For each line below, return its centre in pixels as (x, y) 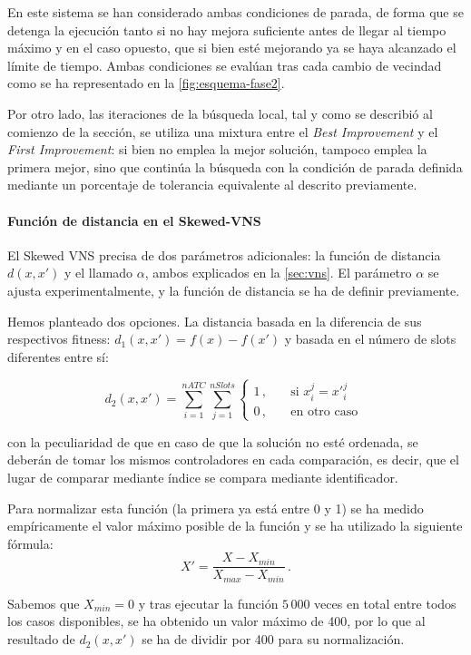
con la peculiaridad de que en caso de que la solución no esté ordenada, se (213, 441)
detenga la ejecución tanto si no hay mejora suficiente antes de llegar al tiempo (227, 29)
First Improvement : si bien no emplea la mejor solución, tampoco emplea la (217, 149)
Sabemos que (44, 603)
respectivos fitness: (59, 339)
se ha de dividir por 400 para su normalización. (273, 639)
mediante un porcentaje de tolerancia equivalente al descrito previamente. (212, 185)
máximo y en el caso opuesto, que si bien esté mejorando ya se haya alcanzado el (232, 48)
